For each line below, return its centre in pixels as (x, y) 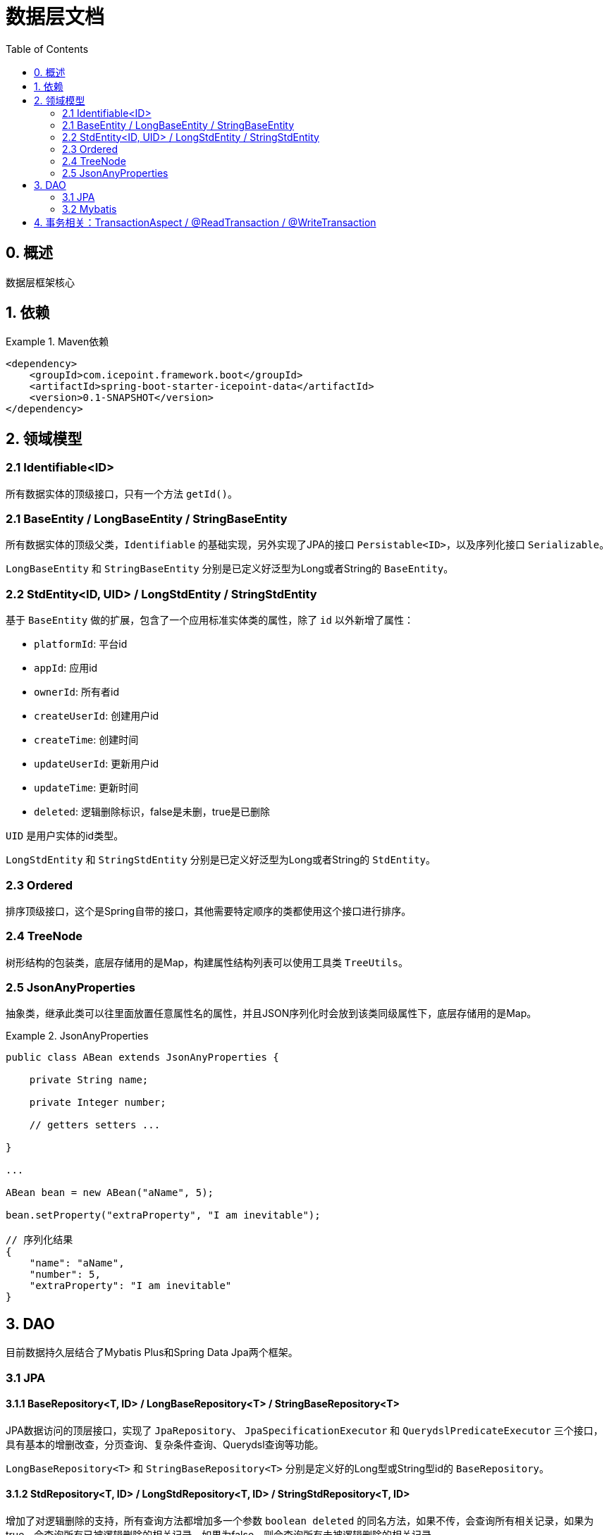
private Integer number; (98, 1103)
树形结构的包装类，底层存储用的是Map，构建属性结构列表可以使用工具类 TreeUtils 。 (207, 962)
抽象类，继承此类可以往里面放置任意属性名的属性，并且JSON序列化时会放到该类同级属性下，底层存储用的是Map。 (271, 1013)
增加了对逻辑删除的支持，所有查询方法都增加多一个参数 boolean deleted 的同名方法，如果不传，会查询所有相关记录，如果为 (300, 1521)
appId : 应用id (66, 668)
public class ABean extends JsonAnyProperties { (142, 1058)
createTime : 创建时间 (86, 740)
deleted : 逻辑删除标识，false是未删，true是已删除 (152, 812)
